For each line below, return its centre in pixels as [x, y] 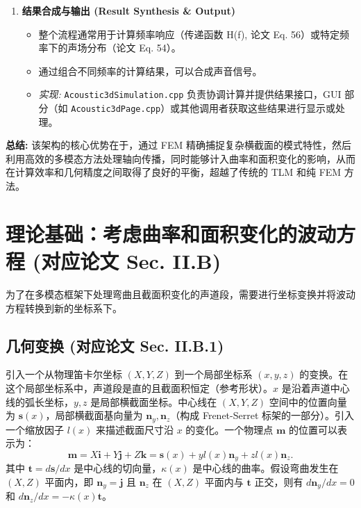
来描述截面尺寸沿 [135, 429]
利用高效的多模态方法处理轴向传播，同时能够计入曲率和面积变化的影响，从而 [180, 158]
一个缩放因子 [35, 429]
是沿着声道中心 [316, 387]
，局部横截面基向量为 [94, 415]
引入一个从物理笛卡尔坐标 [64, 374]
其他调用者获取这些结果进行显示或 [258, 108]
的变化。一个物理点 [229, 429]
